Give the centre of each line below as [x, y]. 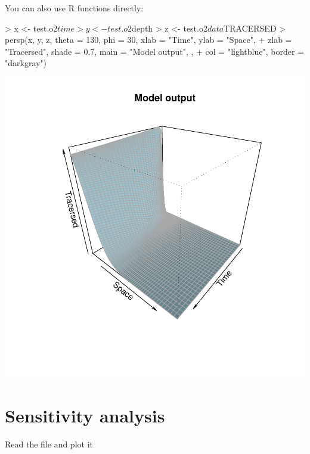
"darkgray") [26, 63]
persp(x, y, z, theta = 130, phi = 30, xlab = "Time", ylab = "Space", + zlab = [148, 40]
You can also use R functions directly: [74, 8]
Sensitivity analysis [85, 415]
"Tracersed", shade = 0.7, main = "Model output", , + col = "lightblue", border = [154, 51]
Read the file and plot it [49, 444]
